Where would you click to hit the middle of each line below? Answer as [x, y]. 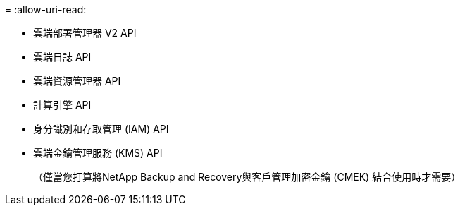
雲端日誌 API [62, 57]
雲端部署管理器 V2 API [85, 33]
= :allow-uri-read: [46, 10]
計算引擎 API [62, 105]
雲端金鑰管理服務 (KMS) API [98, 153]
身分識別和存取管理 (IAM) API [101, 129]
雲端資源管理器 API [77, 81]
